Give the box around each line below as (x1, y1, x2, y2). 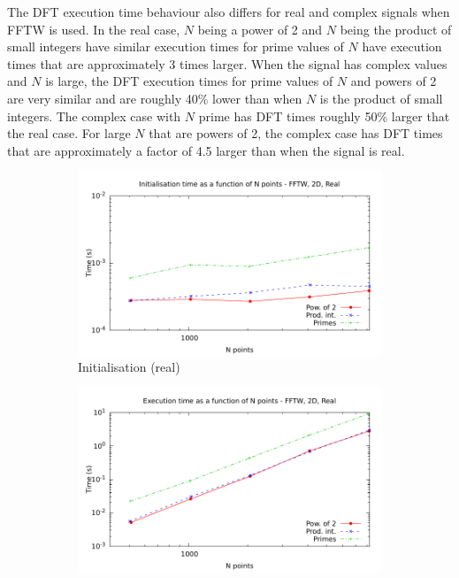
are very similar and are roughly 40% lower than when (7, 89, 302, 107)
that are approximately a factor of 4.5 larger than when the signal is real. (7, 141, 405, 159)
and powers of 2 (350, 72, 437, 90)
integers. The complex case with (7, 106, 181, 125)
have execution (362, 37, 442, 56)
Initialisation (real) (78, 358, 180, 376)
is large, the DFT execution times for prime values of (45, 72, 333, 90)
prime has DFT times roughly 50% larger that (198, 106, 450, 125)
